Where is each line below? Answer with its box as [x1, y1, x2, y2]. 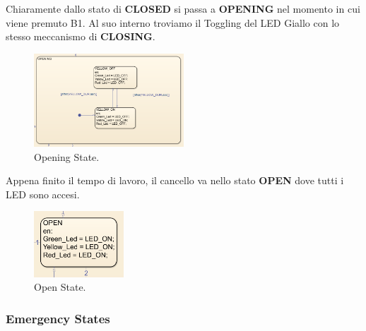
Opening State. [34, 149, 100, 164]
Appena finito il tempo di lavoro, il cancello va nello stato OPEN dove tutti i [6, 173, 344, 188]
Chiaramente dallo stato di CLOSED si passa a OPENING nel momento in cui [6, 1, 360, 16]
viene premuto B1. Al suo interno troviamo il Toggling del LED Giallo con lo [6, 15, 340, 30]
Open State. [34, 279, 86, 294]
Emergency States [6, 309, 110, 327]
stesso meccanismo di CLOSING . [6, 29, 155, 44]
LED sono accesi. [6, 186, 80, 201]
